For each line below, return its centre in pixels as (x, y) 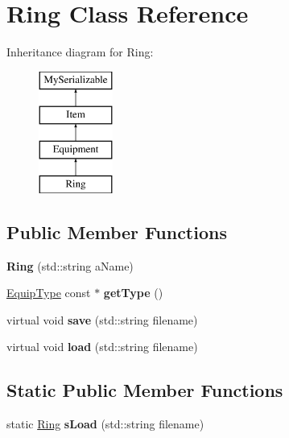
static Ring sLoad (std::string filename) (105, 424)
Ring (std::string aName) (70, 265)
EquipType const (49, 293)
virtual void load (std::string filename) (102, 347)
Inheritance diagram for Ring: (80, 52)
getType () (133, 293)
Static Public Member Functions (145, 390)
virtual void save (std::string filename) (102, 319)
